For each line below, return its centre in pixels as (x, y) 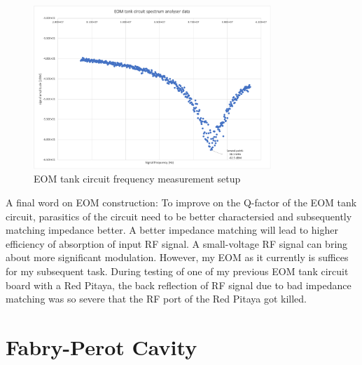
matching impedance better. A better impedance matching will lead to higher (172, 230)
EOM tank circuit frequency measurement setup (137, 179)
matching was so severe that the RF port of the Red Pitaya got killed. (156, 299)
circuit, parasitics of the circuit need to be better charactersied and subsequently (179, 216)
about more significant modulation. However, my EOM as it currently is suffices (177, 257)
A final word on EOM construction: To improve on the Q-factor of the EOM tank (181, 203)
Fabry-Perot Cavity (102, 346)
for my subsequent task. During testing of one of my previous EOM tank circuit (177, 271)
